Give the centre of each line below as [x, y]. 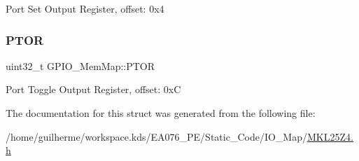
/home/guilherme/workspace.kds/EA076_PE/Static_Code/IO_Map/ [156, 136]
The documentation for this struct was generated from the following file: [161, 113]
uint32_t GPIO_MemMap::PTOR [80, 65]
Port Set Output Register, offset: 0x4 [85, 8]
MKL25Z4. [330, 136]
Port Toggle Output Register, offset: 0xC [93, 89]
